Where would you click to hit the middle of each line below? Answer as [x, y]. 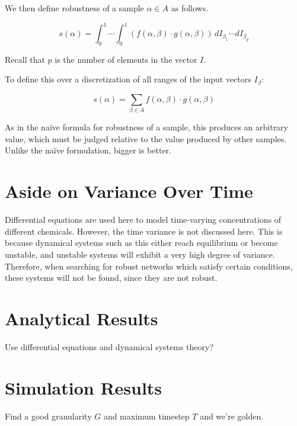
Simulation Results [84, 387]
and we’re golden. [232, 416]
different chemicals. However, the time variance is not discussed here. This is [144, 231]
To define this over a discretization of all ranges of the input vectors [128, 79]
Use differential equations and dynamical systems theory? [109, 346]
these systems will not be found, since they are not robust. [111, 278]
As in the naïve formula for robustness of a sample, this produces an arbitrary [147, 127]
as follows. [190, 8]
